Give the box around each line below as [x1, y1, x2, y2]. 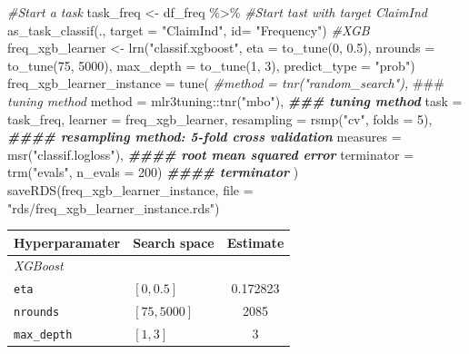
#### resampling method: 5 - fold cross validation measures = [7, 127, 402, 146]
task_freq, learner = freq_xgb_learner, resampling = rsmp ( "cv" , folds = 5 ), [7, 109, 433, 128]
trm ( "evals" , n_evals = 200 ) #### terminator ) [7, 162, 299, 182]
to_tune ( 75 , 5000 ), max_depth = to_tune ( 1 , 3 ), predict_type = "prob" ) [7, 55, 415, 74]
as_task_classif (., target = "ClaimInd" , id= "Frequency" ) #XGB [7, 20, 370, 39]
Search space [133, 232, 215, 251]
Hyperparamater [14, 232, 121, 251]
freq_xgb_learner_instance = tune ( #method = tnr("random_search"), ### [7, 74, 444, 93]
